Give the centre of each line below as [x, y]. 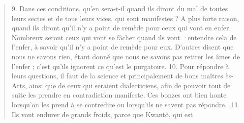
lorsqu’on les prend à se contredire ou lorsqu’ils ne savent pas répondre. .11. [126, 104]
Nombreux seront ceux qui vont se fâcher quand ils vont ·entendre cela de [124, 37]
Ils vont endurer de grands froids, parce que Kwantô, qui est [102, 114]
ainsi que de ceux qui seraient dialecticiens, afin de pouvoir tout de [130, 85]
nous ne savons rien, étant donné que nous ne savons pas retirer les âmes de [126, 56]
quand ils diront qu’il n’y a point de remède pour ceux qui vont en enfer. [121, 28]
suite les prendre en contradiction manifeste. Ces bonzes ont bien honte [119, 95]
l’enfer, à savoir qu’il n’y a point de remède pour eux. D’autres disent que [122, 47]
